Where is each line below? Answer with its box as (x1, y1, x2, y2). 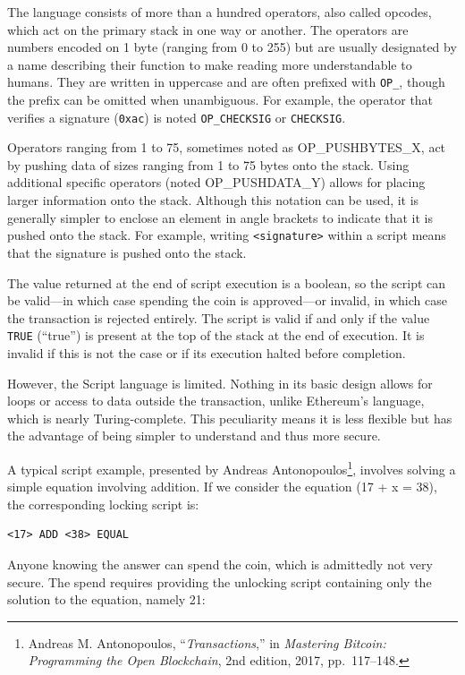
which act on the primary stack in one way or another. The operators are (7, 20, 409, 38)
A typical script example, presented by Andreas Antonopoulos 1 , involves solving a (7, 457, 456, 478)
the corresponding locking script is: (7, 494, 199, 513)
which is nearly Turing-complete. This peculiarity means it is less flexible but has (7, 408, 452, 427)
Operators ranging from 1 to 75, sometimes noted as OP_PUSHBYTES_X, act (7, 138, 446, 157)
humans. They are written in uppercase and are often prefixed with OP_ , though (7, 73, 445, 91)
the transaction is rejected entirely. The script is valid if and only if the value (7, 308, 430, 327)
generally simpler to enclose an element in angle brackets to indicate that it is (7, 208, 433, 226)
